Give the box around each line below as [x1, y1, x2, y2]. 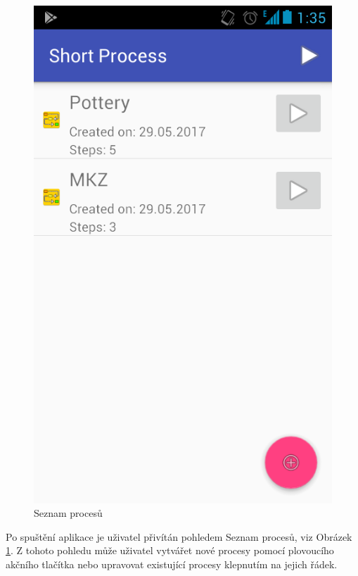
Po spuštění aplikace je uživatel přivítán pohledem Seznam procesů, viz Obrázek [6, 529, 352, 544]
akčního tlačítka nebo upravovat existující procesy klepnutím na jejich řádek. [6, 557, 338, 572]
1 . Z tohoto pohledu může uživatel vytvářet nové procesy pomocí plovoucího [6, 543, 334, 558]
